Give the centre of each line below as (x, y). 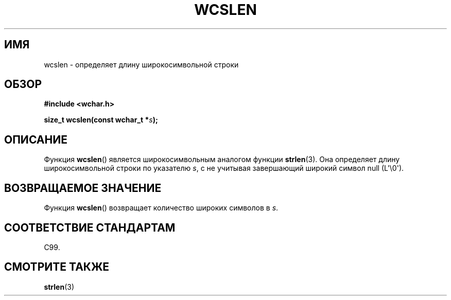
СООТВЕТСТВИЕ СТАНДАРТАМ (90, 227)
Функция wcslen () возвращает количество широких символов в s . (161, 208)
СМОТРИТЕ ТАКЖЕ (57, 267)
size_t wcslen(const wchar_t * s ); (101, 120)
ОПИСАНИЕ (36, 139)
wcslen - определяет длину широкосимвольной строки (141, 64)
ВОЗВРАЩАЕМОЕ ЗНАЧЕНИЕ (83, 188)
